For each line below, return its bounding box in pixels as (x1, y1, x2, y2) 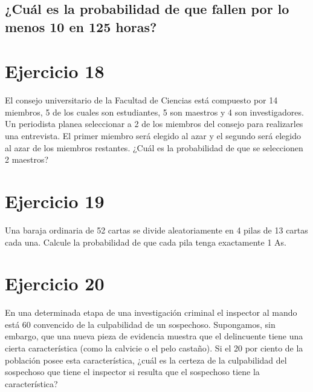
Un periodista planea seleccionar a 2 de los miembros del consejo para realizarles (5, 117, 303, 130)
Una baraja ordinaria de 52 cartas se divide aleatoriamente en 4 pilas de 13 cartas (5, 223, 308, 236)
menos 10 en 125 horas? (5, 17, 157, 36)
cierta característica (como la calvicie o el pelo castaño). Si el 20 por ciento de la (5, 342, 303, 354)
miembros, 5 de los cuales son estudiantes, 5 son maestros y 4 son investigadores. (5, 105, 304, 118)
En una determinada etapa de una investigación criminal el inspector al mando (5, 306, 297, 319)
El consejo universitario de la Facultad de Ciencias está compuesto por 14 (5, 94, 278, 106)
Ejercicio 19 (5, 189, 105, 214)
